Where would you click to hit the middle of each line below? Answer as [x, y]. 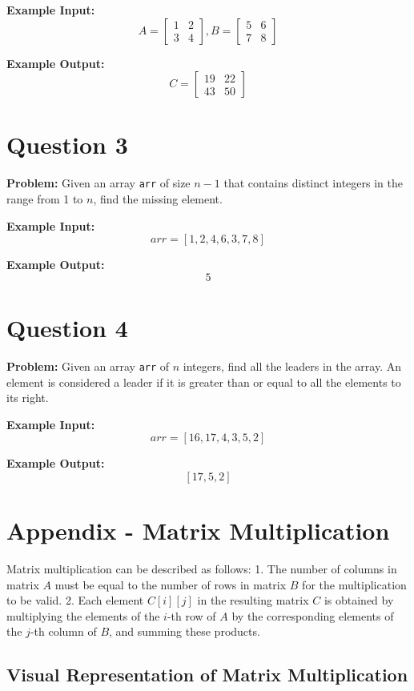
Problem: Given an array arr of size [98, 183]
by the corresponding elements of [313, 615]
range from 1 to [45, 198]
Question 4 [67, 327]
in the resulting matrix [253, 600]
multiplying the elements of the [83, 615]
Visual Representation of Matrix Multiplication [207, 675]
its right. [28, 398]
